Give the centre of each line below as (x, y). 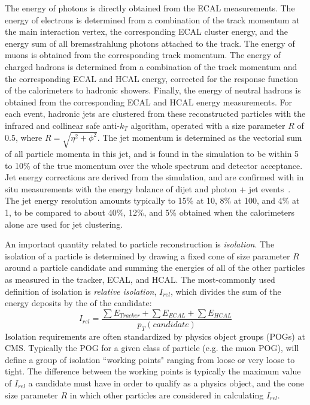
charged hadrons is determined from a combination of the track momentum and (151, 66)
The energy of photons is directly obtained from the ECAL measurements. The (150, 8)
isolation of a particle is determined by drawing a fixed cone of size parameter (148, 256)
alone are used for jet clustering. (64, 224)
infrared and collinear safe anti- (62, 125)
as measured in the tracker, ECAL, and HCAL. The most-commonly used (140, 279)
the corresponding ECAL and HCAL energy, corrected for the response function (151, 78)
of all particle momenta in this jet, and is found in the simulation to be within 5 (152, 154)
